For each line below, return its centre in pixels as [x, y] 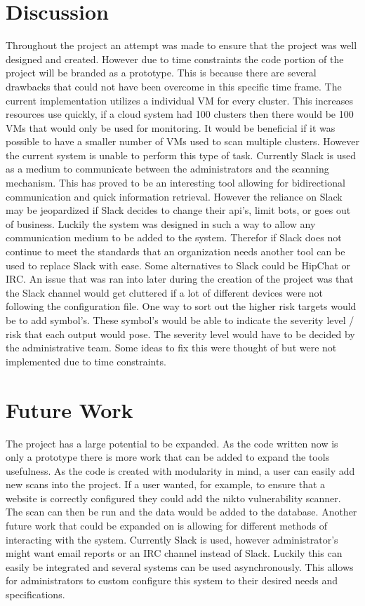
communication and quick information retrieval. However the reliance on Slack [174, 196]
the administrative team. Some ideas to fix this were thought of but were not [171, 348]
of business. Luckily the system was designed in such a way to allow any [161, 223]
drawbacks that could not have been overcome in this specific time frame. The [174, 86]
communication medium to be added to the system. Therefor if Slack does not [174, 237]
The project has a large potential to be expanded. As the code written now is [172, 443]
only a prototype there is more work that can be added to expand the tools [168, 457]
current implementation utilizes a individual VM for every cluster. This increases [179, 100]
